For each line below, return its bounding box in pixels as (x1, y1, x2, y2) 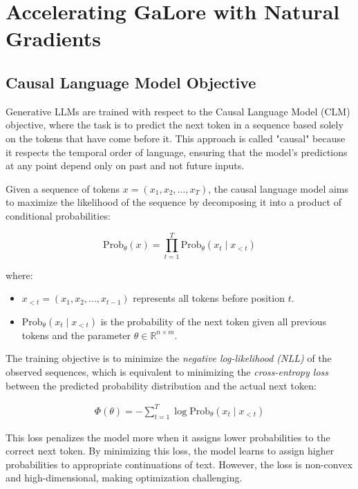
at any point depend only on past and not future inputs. (6, 158, 245, 173)
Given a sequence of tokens (6, 181, 120, 195)
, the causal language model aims (208, 181, 349, 195)
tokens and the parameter (21, 327, 131, 342)
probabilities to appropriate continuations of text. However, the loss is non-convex (6, 457, 352, 471)
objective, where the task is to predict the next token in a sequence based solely (6, 117, 343, 132)
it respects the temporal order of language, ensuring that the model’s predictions (6, 144, 348, 159)
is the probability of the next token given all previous (100, 314, 327, 328)
